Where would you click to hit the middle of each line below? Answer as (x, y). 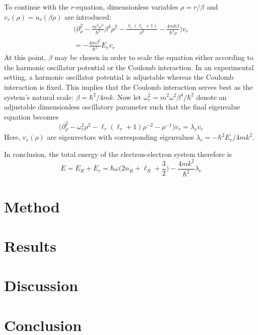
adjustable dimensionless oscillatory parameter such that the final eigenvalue (122, 107)
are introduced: (88, 16)
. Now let (127, 97)
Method (32, 206)
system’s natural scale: (39, 97)
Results (30, 245)
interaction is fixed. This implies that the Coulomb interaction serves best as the (128, 87)
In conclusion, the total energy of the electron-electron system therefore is (118, 154)
